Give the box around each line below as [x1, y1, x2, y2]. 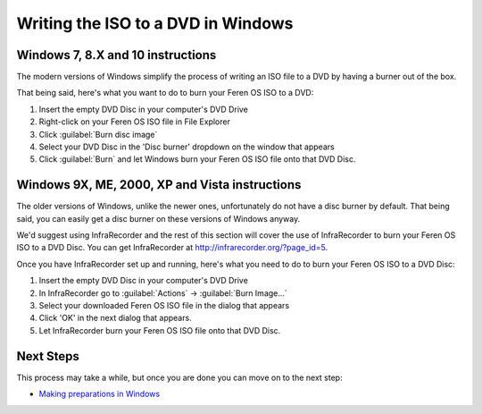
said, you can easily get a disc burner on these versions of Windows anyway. [16, 213, 301, 224]
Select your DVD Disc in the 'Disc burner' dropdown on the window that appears [38, 141, 335, 152]
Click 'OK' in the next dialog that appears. [38, 313, 192, 324]
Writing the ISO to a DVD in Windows [16, 13, 294, 33]
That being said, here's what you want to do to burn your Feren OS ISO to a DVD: [16, 88, 314, 98]
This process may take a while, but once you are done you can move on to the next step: [16, 372, 343, 383]
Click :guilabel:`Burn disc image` [38, 129, 158, 139]
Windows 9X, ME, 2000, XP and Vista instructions [16, 177, 302, 192]
